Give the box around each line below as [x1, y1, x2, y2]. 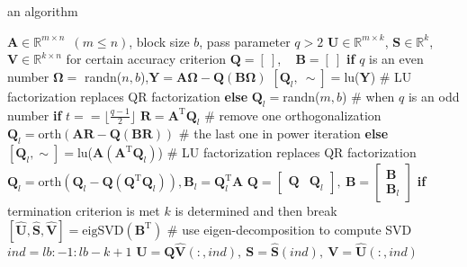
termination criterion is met [7, 201, 160, 220]
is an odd [408, 86, 460, 105]
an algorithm [7, 2, 78, 20]
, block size [129, 31, 190, 50]
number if [7, 105, 62, 124]
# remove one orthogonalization [204, 105, 382, 124]
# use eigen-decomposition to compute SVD [166, 219, 412, 238]
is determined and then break [175, 201, 337, 220]
